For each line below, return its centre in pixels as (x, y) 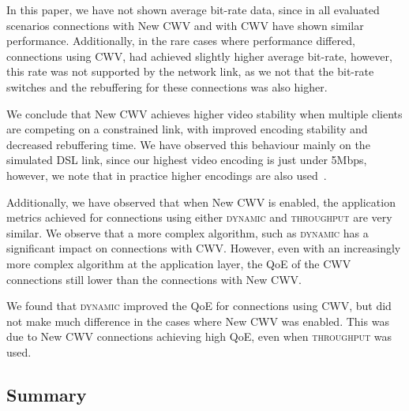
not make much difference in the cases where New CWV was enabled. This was (198, 321)
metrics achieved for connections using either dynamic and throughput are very (199, 217)
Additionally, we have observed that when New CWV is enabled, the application (201, 202)
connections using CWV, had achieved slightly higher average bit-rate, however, (199, 56)
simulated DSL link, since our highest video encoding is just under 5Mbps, (187, 160)
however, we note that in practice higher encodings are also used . (167, 175)
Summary (47, 394)
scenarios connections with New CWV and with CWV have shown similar (185, 25)
